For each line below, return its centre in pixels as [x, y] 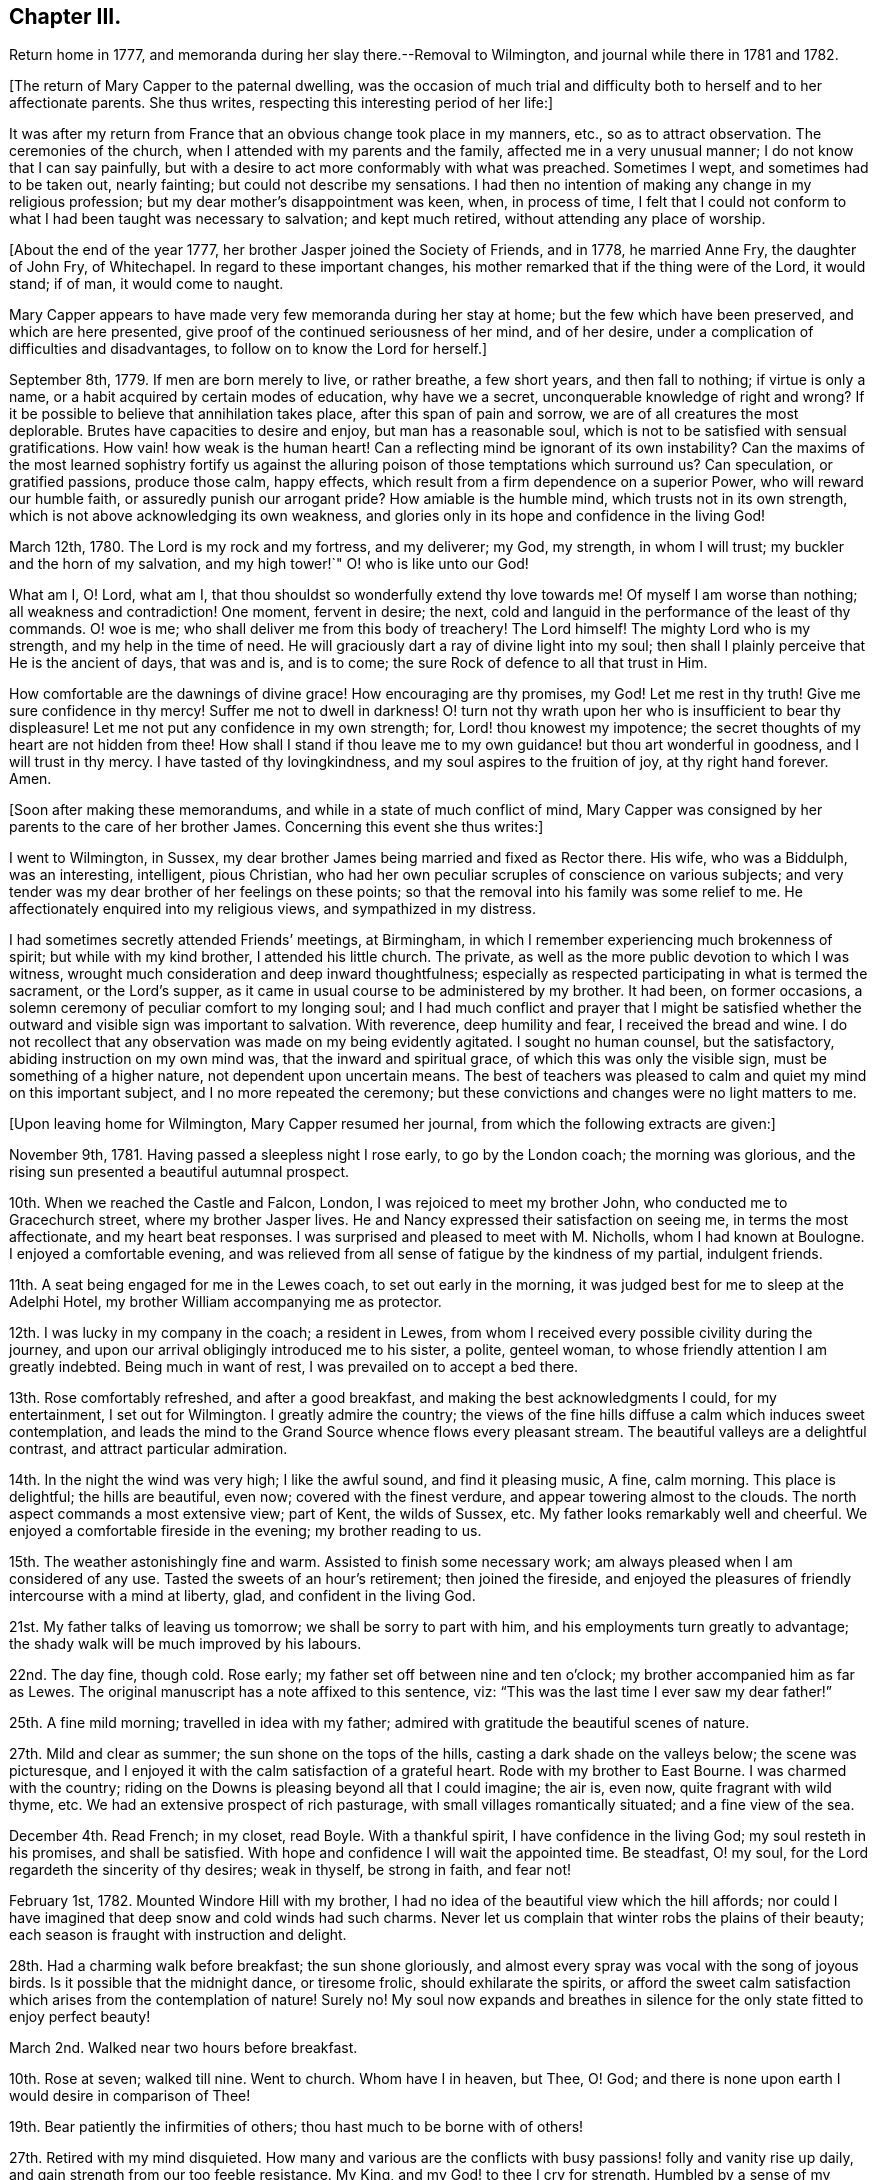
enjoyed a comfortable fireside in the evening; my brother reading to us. [245, 1531]
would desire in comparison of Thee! [130, 2096]
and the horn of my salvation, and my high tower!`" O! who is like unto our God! [269, 564]
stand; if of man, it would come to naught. [146, 284]
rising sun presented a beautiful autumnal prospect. [179, 1172]
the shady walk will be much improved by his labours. [185, 1644]
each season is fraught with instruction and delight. [178, 1935]
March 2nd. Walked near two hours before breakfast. [183, 2048]
